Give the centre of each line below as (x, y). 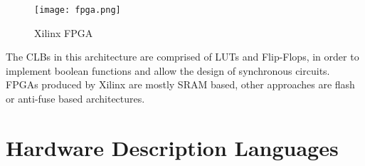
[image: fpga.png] (78, 10)
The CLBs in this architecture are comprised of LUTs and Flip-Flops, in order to (182, 57)
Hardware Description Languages (172, 147)
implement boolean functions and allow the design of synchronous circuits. (168, 70)
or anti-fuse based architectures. (75, 99)
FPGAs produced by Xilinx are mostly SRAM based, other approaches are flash (180, 84)
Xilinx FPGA (64, 32)
